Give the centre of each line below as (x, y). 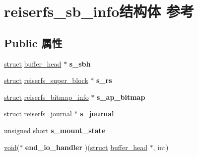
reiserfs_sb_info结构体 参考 (99, 11)
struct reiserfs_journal (38, 114)
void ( (12, 147)
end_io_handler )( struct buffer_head (86, 147)
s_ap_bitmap (121, 97)
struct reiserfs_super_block (46, 80)
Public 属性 (33, 42)
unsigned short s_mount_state (55, 130)
